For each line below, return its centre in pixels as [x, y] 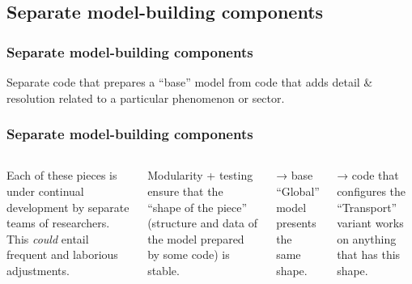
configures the [372, 191]
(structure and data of [203, 223]
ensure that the [185, 191]
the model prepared [196, 238]
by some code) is [189, 254]
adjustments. [38, 270]
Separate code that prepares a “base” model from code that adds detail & [190, 82]
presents [296, 223]
